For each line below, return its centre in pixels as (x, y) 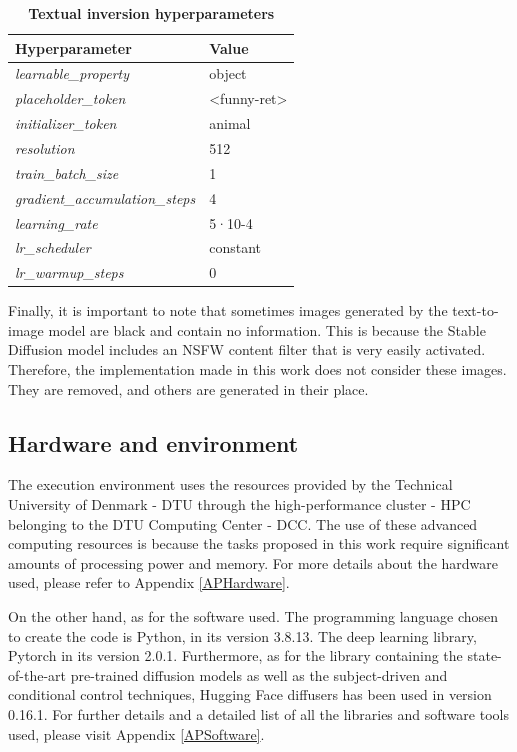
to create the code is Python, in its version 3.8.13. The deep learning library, (242, 635)
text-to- (475, 310)
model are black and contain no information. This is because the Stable (267, 329)
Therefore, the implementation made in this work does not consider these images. (257, 369)
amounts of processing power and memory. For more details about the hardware (253, 562)
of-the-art (37, 674)
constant (235, 247)
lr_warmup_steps (69, 272)
